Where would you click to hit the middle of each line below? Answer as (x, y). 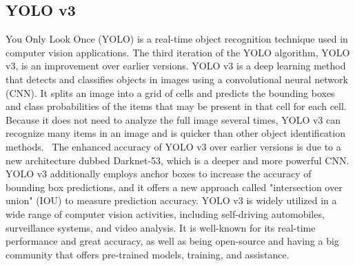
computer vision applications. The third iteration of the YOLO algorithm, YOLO (178, 52)
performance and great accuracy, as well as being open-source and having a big (172, 241)
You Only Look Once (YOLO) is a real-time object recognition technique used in (177, 39)
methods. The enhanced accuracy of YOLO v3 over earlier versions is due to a (173, 146)
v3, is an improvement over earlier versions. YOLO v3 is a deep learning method (176, 66)
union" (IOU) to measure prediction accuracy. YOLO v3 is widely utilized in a (171, 200)
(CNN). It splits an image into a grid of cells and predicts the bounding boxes (170, 92)
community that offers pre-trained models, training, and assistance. (148, 254)
